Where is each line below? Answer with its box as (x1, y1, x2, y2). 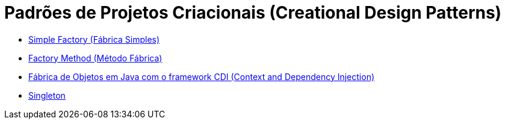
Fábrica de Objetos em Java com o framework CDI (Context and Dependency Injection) (28, 71, 375, 82)
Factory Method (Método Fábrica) (28, 52, 163, 63)
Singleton (28, 90, 66, 101)
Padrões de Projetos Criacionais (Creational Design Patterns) (4, 2, 502, 23)
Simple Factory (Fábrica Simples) (28, 34, 160, 45)
